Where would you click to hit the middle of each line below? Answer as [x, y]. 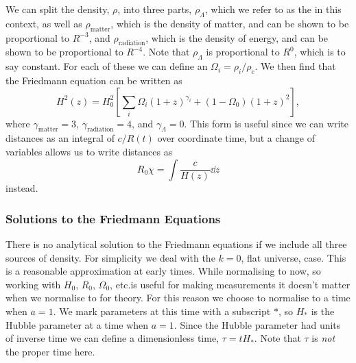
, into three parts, [155, 9]
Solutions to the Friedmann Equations [113, 218]
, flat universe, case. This [294, 257]
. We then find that [295, 66]
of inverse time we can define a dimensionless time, [112, 338]
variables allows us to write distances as [89, 151]
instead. [22, 188]
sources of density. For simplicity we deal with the [110, 257]
